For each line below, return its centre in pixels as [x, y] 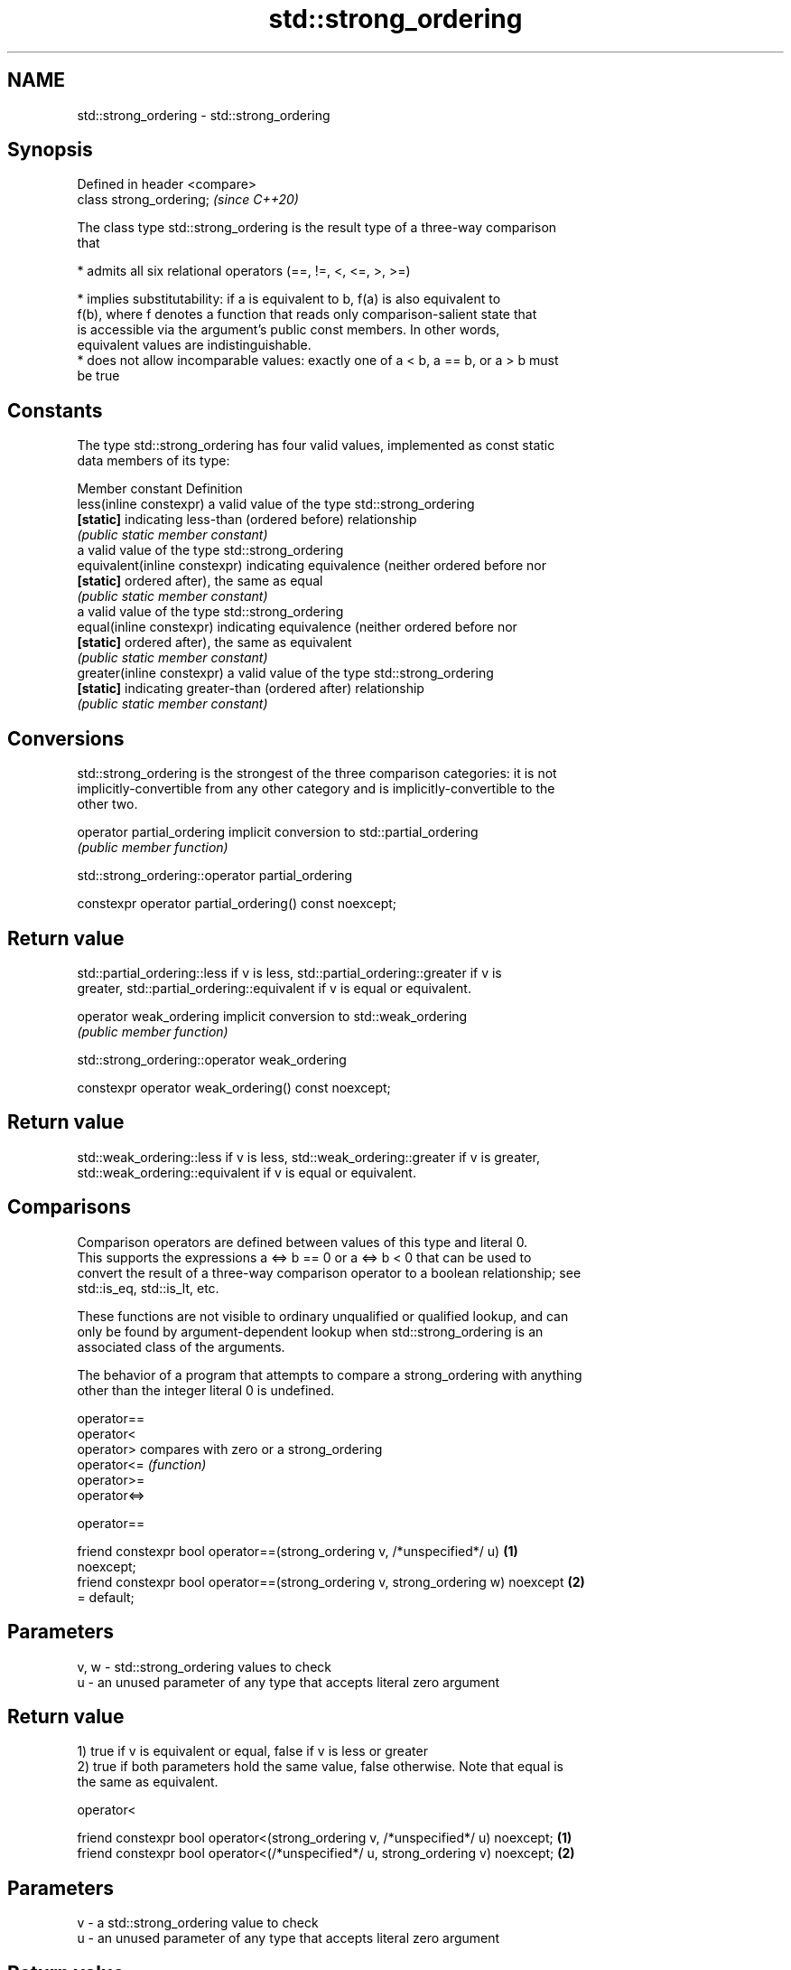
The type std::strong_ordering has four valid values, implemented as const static [316, 446]
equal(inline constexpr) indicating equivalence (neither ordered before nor [297, 627]
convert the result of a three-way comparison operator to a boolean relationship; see [329, 1272]
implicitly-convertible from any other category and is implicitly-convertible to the [316, 789]
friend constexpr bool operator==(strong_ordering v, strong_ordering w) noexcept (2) [331, 1581]
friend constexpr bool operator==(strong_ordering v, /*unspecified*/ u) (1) [298, 1551]
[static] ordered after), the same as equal [200, 581]
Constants [55, 410]
